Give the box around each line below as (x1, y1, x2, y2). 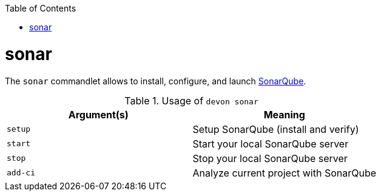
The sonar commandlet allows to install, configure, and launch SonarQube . (5, 75, 306, 86)
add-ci (7, 168, 35, 177)
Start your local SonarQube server (192, 137, 349, 150)
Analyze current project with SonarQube (192, 166, 377, 179)
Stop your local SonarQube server (192, 152, 348, 164)
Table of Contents (5, 3, 76, 13)
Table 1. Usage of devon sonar (124, 94, 258, 107)
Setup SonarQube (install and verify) (192, 123, 359, 135)
